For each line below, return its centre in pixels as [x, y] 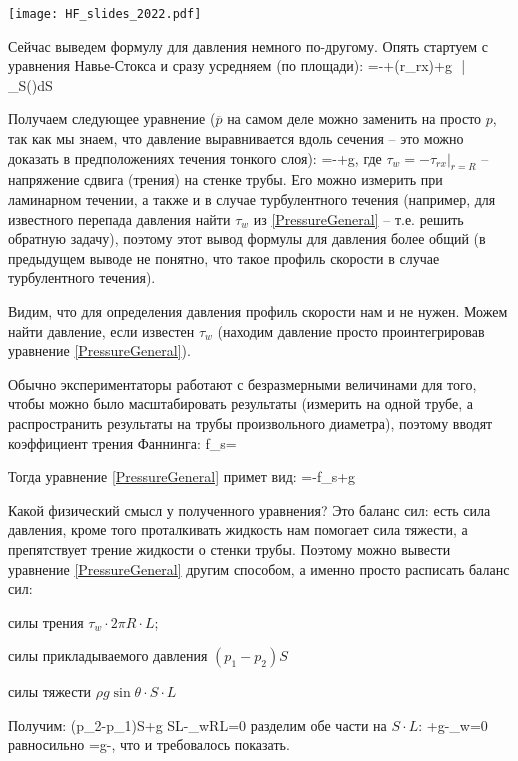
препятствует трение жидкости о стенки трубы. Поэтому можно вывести [229, 548]
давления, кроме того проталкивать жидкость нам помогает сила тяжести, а [238, 529]
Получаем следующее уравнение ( [112, 118]
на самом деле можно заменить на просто [354, 118]
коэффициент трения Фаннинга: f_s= [122, 442]
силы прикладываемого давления [108, 655]
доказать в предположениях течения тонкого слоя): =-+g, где [195, 157]
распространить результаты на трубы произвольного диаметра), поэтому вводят [250, 422]
